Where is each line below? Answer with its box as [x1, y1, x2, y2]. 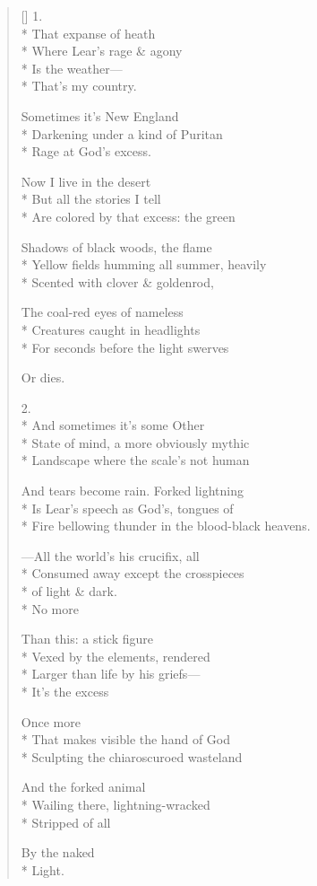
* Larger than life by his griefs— [21, 664, 201, 683]
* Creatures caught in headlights [21, 320, 201, 338]
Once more [21, 712, 81, 731]
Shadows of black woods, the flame [21, 237, 212, 256]
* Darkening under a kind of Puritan [21, 124, 223, 143]
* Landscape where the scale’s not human [21, 451, 250, 469]
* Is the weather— [21, 58, 123, 77]
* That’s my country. [21, 76, 137, 95]
